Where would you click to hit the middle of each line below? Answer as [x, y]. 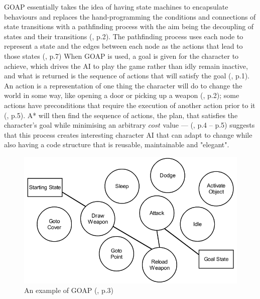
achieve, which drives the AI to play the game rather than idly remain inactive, [126, 66]
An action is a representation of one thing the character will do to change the [123, 85]
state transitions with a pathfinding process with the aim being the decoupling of [129, 26]
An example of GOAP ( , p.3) [69, 290]
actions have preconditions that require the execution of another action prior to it [130, 105]
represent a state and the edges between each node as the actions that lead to [123, 46]
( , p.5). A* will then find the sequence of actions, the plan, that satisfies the [121, 115]
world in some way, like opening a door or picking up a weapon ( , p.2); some [122, 95]
